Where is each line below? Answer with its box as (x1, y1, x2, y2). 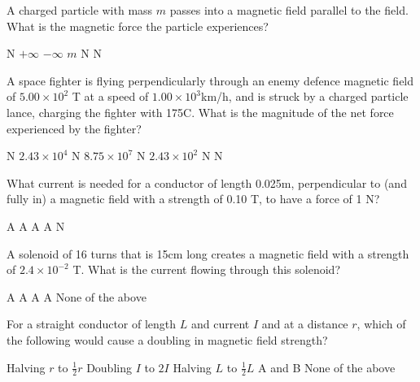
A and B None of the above (257, 358, 396, 375)
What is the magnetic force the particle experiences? (7, 17, 269, 34)
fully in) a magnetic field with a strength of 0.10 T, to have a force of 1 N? (7, 190, 380, 207)
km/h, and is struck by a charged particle (200, 88, 409, 105)
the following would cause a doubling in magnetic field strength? (7, 331, 328, 348)
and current (190, 315, 250, 332)
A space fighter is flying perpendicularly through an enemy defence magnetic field (7, 72, 414, 89)
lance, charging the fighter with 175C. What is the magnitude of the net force (7, 103, 394, 120)
